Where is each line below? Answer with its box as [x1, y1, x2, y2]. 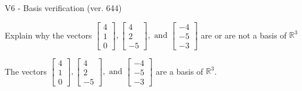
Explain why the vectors [5, 29, 92, 41]
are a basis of [155, 65, 203, 77]
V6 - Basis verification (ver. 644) [5, 2, 122, 13]
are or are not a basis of [201, 29, 287, 41]
